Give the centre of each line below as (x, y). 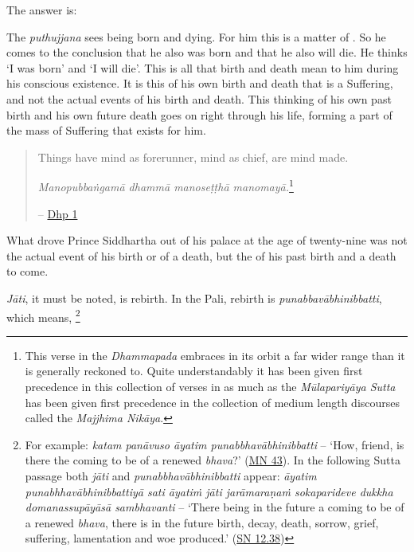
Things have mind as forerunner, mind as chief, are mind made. (193, 157)
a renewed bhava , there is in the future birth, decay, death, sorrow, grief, (202, 522)
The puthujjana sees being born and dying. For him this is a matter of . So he (196, 36)
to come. (27, 271)
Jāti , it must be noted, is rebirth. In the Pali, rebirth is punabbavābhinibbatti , (194, 298)
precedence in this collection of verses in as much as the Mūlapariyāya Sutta (210, 386)
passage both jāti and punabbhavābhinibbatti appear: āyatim (171, 475)
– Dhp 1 (58, 213)
